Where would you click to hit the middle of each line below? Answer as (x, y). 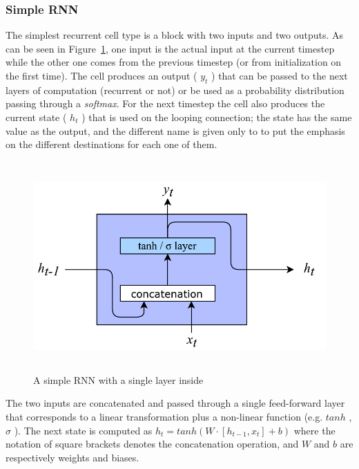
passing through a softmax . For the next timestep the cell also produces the (165, 103)
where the (314, 430)
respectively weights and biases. (72, 457)
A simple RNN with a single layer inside (118, 379)
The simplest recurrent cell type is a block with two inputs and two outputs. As (174, 35)
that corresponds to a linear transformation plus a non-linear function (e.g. (164, 416)
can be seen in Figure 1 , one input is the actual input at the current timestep (170, 48)
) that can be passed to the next (280, 75)
